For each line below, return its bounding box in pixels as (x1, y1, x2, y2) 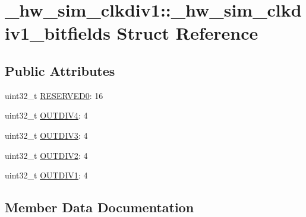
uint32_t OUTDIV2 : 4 (5, 149, 88, 161)
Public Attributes (5, 61, 115, 79)
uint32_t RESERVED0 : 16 (5, 89, 103, 101)
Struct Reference (116, 21, 258, 45)
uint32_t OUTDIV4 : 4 (5, 109, 88, 122)
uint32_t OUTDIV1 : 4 (5, 169, 88, 181)
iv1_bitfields (5, 21, 111, 45)
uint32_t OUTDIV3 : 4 (5, 129, 88, 141)
